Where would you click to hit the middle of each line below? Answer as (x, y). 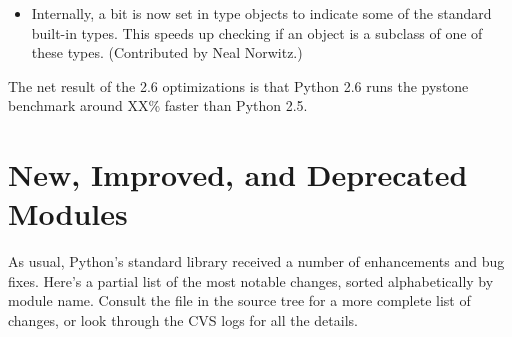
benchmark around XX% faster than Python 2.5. (158, 105)
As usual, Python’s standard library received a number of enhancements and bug (256, 261)
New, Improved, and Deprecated (238, 174)
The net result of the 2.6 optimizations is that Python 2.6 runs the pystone (238, 85)
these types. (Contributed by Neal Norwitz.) (167, 52)
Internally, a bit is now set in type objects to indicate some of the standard (261, 13)
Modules (68, 213)
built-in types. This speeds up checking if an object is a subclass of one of (257, 32)
